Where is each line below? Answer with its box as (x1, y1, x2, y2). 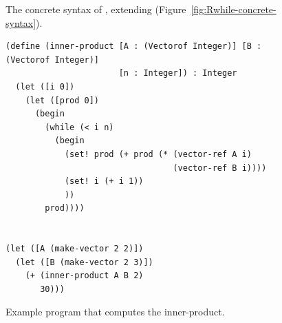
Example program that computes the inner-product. (6, 304, 225, 319)
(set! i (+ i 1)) (64, 176, 144, 187)
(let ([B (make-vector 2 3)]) (15, 257, 153, 267)
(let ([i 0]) (15, 81, 75, 92)
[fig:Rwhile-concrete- (191, 2, 276, 16)
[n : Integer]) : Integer (118, 68, 237, 79)
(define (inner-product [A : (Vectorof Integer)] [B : (6, 41, 262, 52)
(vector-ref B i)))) (173, 163, 267, 173)
